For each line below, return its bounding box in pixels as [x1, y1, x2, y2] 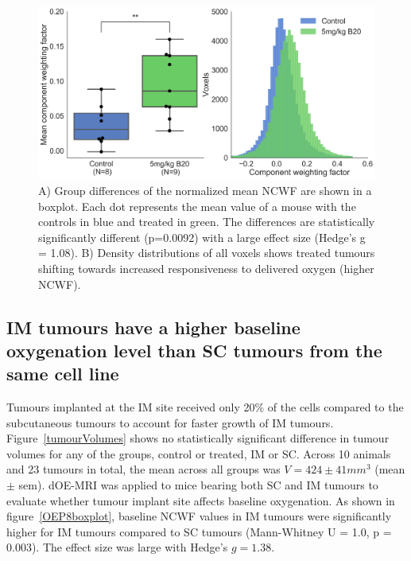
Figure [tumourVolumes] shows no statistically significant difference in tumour [6, 430, 390, 446]
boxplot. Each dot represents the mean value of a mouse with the [38, 197, 356, 214]
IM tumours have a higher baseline [6, 314, 300, 339]
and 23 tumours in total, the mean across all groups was [6, 461, 281, 477]
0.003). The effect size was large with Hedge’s [6, 539, 228, 555]
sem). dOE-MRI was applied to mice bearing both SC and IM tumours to [18, 477, 378, 493]
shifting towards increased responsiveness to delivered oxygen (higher [38, 259, 374, 276]
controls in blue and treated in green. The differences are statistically [38, 213, 375, 230]
